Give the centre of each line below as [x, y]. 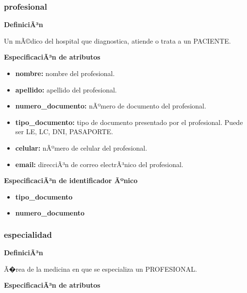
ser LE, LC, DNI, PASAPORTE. [64, 131]
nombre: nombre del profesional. [65, 73]
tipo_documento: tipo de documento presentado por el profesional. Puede [129, 122]
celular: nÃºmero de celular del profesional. [81, 147]
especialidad [28, 234]
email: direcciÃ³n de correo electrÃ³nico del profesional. [99, 164]
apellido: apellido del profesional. [66, 89]
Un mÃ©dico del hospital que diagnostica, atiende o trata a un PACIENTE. [117, 40]
